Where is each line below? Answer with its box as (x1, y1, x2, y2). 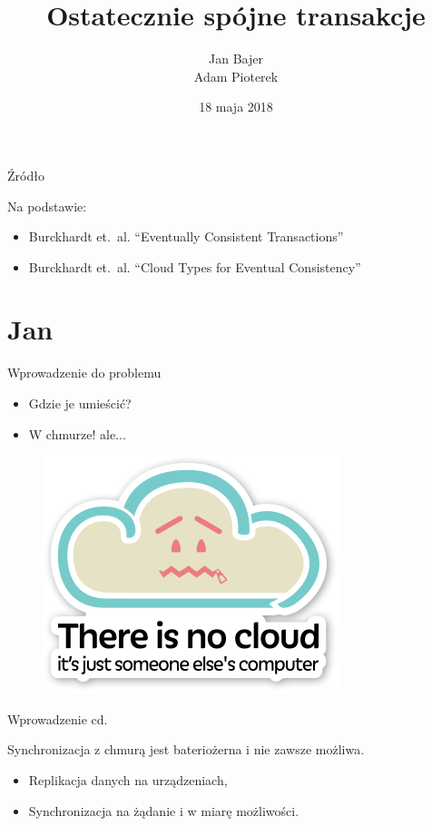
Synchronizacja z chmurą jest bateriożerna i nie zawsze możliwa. (7, 740, 365, 759)
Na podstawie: (7, 196, 87, 215)
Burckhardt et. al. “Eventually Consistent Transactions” (28, 227, 344, 246)
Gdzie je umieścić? (28, 394, 132, 412)
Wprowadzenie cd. (7, 709, 108, 728)
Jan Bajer (209, 49, 263, 68)
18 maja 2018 (199, 97, 273, 116)
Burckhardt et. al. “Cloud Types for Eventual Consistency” (28, 257, 361, 276)
